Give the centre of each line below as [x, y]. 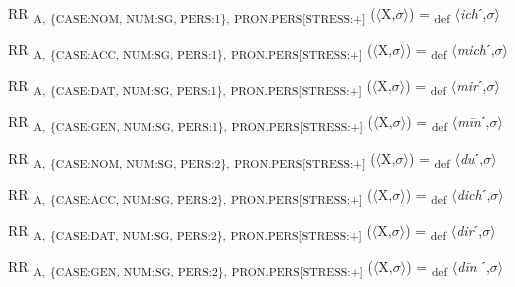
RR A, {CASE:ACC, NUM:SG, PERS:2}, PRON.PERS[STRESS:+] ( [190, 195]
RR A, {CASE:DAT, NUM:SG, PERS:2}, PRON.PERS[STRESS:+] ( [190, 231]
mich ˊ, [475, 49]
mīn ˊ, [473, 121]
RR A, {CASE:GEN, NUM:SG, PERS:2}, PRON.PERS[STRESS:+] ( [190, 267]
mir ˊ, [471, 85]
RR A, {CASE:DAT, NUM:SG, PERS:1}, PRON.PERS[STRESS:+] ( [190, 87]
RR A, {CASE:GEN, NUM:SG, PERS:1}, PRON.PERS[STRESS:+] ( [190, 123]
